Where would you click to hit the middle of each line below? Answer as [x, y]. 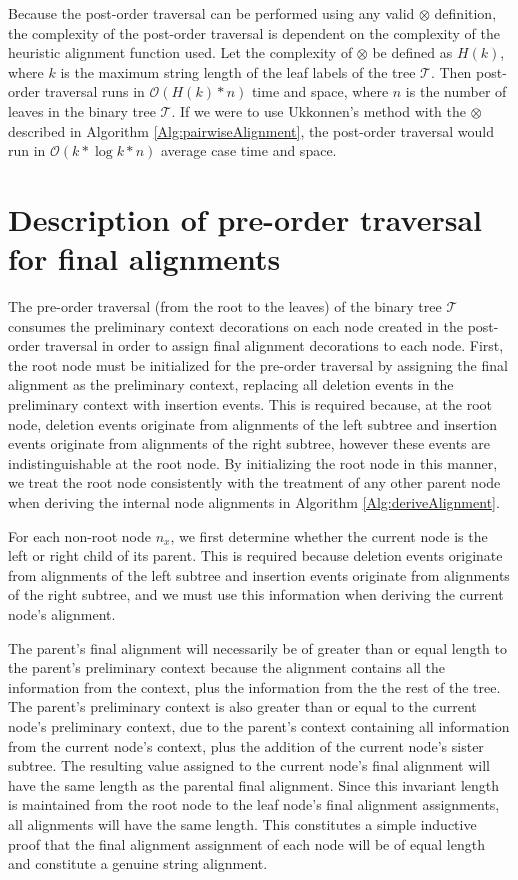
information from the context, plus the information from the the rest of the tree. [254, 686]
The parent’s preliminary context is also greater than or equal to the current [242, 706]
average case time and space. [248, 150]
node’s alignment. [62, 613]
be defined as [412, 52]
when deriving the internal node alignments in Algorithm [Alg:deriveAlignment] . [254, 502]
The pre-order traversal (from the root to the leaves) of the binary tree [225, 306]
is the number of [456, 91]
